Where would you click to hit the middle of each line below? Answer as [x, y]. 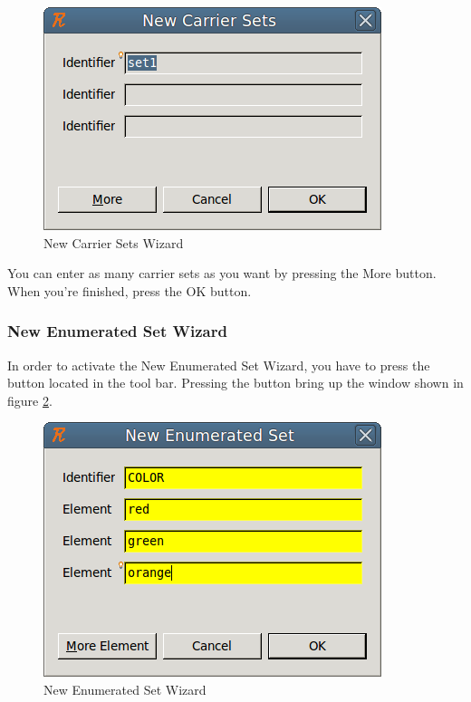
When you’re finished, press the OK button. [130, 290]
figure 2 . [30, 400]
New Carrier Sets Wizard [114, 242]
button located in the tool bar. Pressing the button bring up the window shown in [235, 383]
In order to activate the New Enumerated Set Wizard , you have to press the [219, 365]
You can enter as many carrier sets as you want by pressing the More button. [222, 273]
